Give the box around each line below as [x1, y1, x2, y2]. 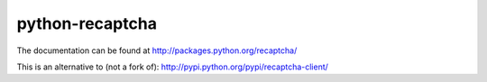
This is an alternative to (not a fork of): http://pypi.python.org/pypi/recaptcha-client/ [16, 61, 329, 72]
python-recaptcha [16, 14, 158, 33]
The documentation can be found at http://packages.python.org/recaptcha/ [16, 45, 298, 56]
